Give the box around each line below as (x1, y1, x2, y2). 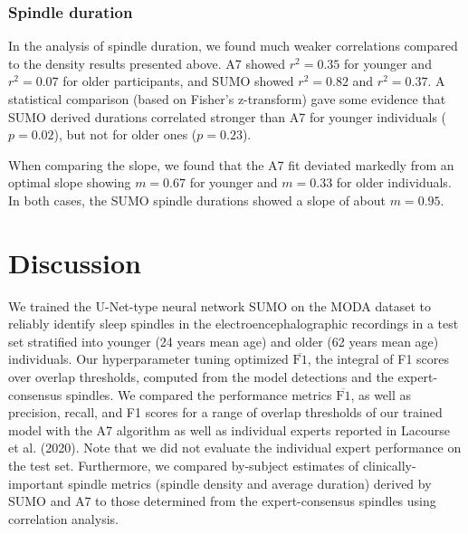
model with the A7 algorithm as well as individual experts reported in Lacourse (8, 420, 450, 439)
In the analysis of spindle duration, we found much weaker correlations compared (8, 36, 458, 55)
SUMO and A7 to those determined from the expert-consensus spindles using (8, 491, 436, 510)
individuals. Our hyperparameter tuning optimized (8, 349, 289, 368)
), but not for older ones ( (53, 125, 197, 144)
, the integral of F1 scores (307, 349, 450, 368)
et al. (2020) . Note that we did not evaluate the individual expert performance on (8, 438, 462, 457)
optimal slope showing (8, 173, 131, 192)
